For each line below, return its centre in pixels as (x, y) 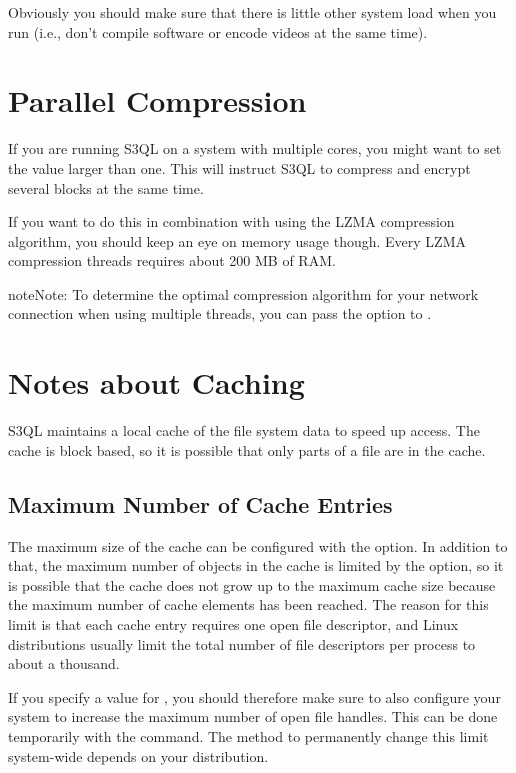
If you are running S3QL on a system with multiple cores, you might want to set (255, 148)
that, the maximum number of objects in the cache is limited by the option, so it (256, 565)
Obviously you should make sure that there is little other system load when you (252, 12)
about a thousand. (64, 663)
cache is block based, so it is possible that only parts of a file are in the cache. (247, 449)
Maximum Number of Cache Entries (200, 503)
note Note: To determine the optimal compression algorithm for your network (243, 293)
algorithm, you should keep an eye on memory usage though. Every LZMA (237, 240)
